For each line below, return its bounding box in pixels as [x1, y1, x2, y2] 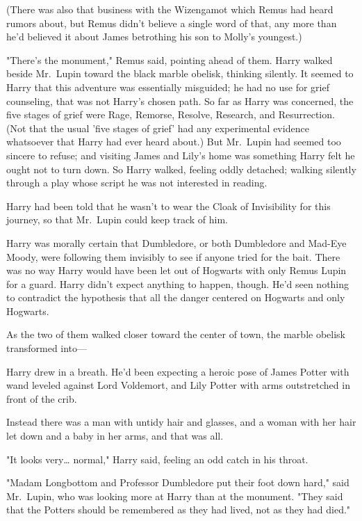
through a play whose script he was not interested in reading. [6, 175, 268, 190]
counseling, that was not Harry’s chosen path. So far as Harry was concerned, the [6, 93, 354, 108]
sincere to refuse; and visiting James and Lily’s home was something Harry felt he [6, 147, 355, 162]
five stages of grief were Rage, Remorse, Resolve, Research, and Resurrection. [6, 107, 335, 122]
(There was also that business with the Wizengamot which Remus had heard [6, 2, 334, 16]
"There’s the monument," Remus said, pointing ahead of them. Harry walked [6, 52, 333, 67]
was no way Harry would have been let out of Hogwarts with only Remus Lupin [6, 263, 347, 278]
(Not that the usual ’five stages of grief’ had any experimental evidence [6, 120, 309, 135]
